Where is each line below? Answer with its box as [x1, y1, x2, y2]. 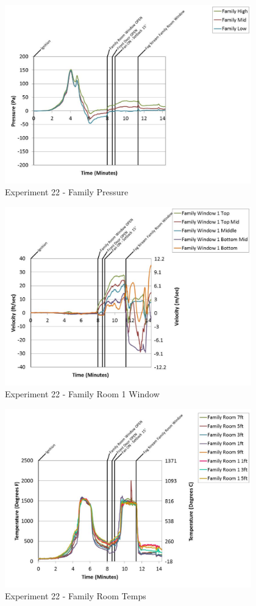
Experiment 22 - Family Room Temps [5, 590, 146, 602]
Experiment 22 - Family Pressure [5, 186, 129, 198]
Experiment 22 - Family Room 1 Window [5, 388, 160, 400]
